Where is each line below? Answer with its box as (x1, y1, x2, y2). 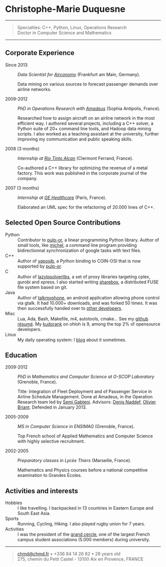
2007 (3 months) (5, 185, 40, 191)
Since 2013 (5, 62, 28, 68)
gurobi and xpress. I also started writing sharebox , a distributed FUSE (17, 279, 159, 285)
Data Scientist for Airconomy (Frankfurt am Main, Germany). (17, 71, 140, 77)
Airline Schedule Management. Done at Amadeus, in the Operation (17, 394, 153, 400)
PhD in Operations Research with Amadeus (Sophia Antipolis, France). (17, 105, 161, 111)
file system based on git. (17, 284, 68, 290)
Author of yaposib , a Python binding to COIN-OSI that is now (17, 258, 141, 264)
